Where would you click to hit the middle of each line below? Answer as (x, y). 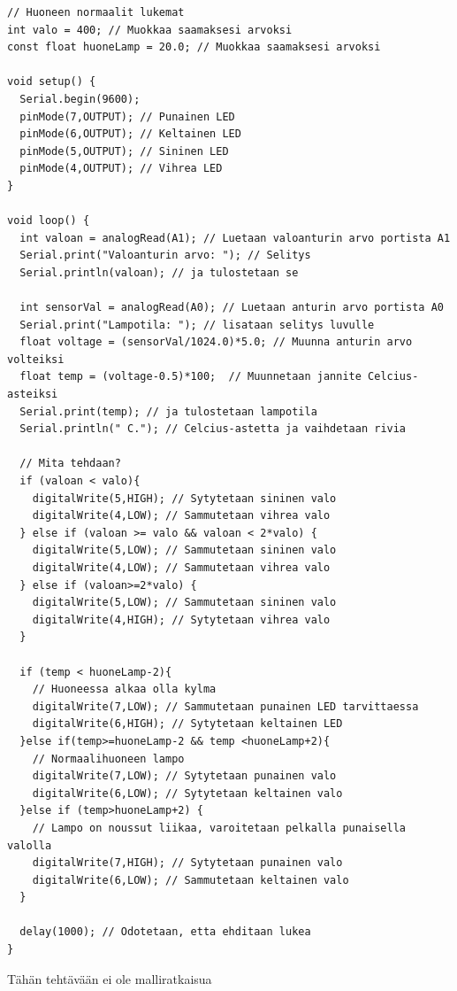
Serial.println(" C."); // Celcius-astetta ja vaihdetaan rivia (213, 429)
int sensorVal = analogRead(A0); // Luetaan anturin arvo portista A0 (232, 308)
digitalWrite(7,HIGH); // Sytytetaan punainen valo (187, 863)
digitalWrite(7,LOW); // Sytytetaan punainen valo (184, 776)
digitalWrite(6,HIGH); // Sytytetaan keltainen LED (187, 724)
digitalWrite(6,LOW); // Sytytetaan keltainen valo (187, 793)
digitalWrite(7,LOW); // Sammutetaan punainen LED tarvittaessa (225, 706)
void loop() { (49, 221)
